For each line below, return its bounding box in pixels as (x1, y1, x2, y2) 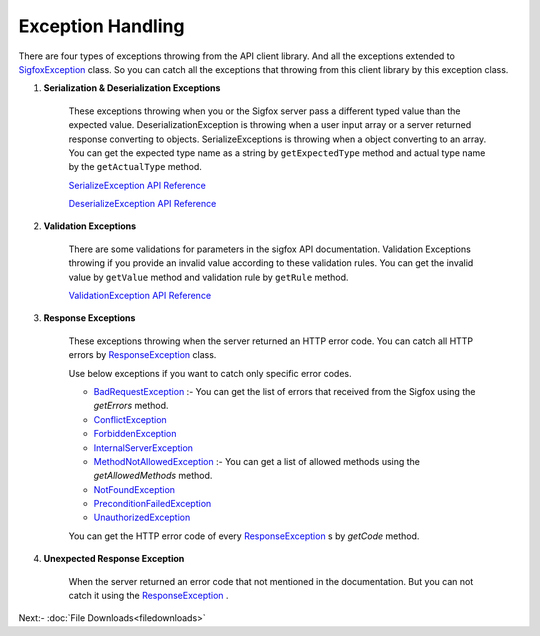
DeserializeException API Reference (68, 198, 217, 210)
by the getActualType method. (68, 161, 202, 173)
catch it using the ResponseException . (68, 590, 229, 602)
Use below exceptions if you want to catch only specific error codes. (68, 367, 352, 379)
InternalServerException (93, 441, 194, 454)
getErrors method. (93, 400, 169, 412)
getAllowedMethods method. (93, 470, 213, 482)
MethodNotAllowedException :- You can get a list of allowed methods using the (93, 455, 420, 467)
